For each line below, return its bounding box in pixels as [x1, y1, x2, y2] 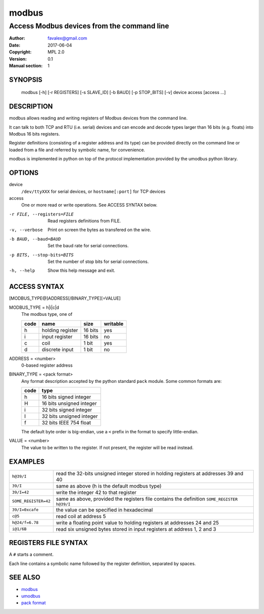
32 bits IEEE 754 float [42, 419, 91, 426]
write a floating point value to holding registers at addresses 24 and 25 [56, 519, 219, 526]
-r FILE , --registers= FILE [9, 211, 74, 217]
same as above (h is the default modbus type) [56, 482, 162, 489]
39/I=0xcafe [12, 507, 39, 513]
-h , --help [9, 268, 35, 274]
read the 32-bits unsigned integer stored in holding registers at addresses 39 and [56, 470, 244, 477]
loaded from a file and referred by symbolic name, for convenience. [9, 147, 145, 153]
